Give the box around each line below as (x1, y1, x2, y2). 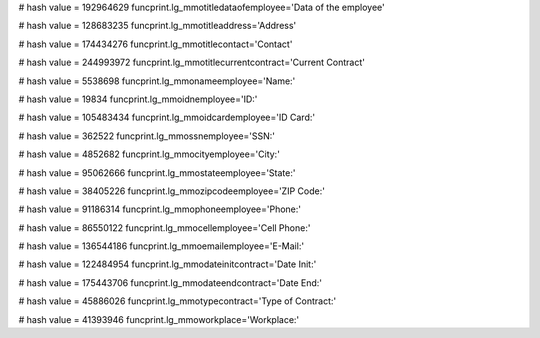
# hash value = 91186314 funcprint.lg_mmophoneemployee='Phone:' (18, 203, 302, 215)
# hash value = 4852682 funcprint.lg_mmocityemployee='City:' (18, 148, 280, 160)
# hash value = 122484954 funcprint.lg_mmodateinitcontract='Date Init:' (18, 258, 317, 270)
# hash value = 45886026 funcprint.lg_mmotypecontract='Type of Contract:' (18, 295, 337, 307)
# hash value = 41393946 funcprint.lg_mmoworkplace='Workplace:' (18, 313, 300, 325)
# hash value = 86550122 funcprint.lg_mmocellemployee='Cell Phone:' (18, 221, 311, 234)
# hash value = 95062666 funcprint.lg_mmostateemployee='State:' (18, 166, 296, 179)
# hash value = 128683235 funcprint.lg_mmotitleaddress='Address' (18, 20, 297, 32)
